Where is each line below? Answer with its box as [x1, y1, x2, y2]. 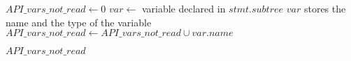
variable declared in [141, 1, 226, 15]
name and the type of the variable [6, 15, 152, 29]
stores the [303, 1, 346, 15]
